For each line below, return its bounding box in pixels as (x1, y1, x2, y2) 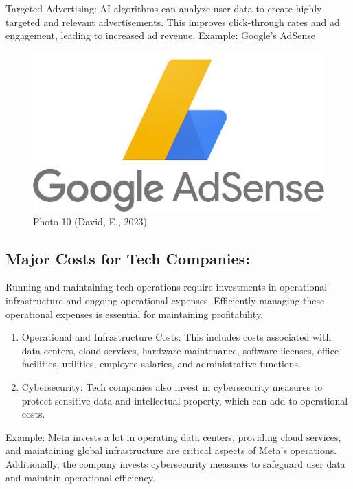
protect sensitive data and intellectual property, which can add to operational (21, 393, 348, 407)
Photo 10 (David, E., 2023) (33, 214, 147, 228)
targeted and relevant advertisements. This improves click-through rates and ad (5, 14, 340, 29)
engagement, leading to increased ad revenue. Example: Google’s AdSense (5, 28, 315, 43)
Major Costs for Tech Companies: (5, 247, 250, 269)
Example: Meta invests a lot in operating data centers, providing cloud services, (5, 429, 341, 444)
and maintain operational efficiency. (5, 470, 155, 484)
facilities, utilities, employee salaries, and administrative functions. (21, 356, 301, 371)
